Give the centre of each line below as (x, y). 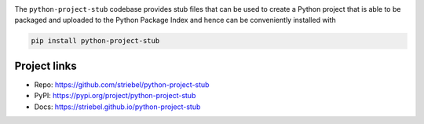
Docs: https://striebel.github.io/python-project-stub (117, 107)
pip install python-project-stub (95, 41)
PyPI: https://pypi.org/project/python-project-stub (115, 96)
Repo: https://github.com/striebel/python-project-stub (122, 84)
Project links (46, 66)
